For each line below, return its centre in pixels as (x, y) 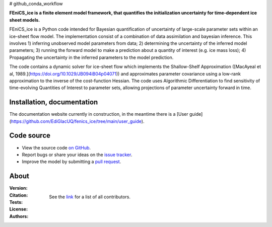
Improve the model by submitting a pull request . (72, 162)
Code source (30, 136)
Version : (18, 188)
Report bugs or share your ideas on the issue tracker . (77, 155)
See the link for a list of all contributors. (90, 197)
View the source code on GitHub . (56, 147)
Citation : (19, 195)
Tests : (16, 202)
